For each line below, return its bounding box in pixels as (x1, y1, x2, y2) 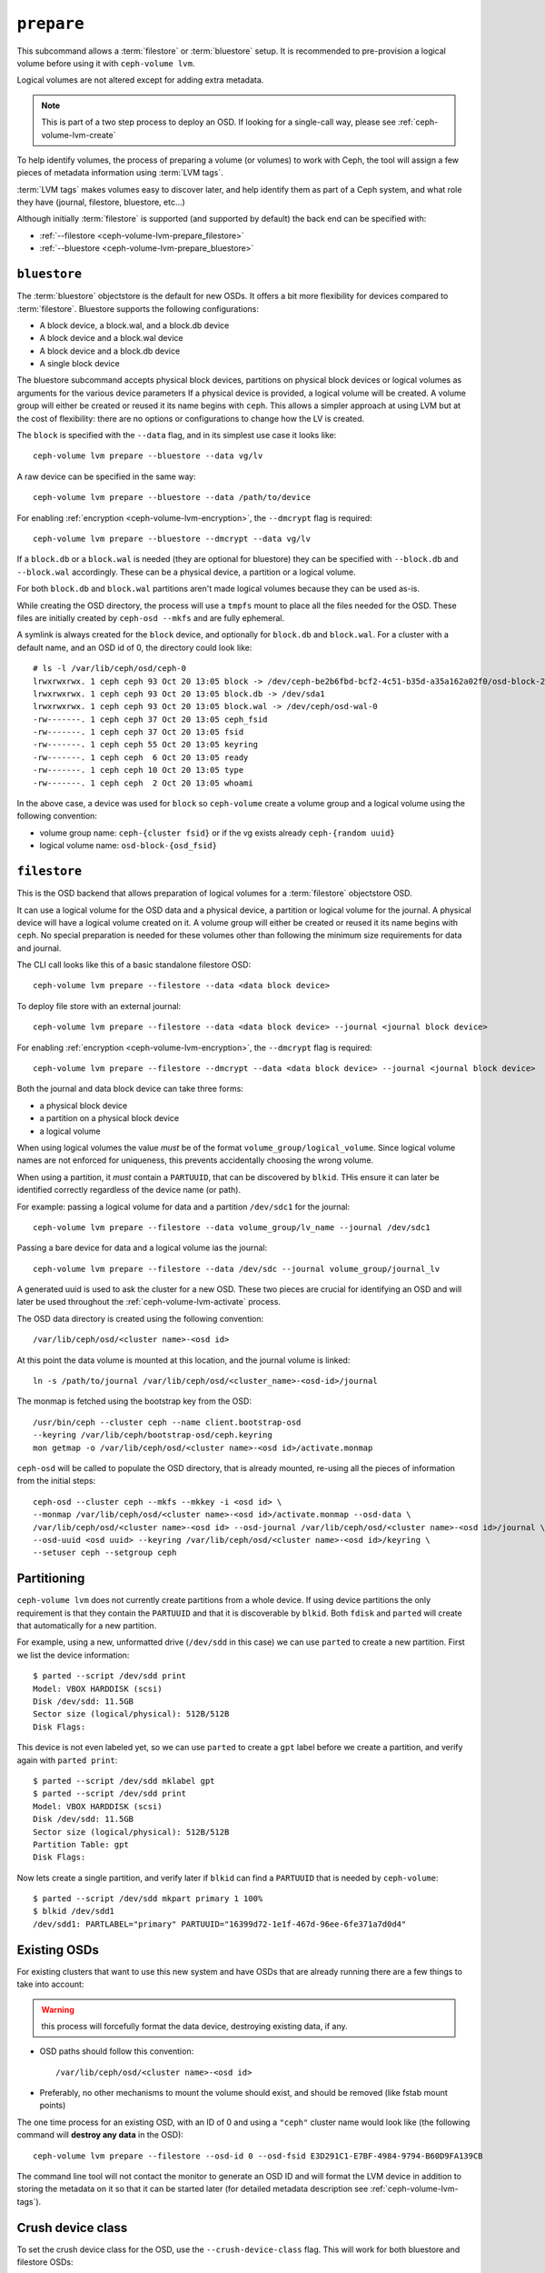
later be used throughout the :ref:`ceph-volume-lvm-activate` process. (16, 1297, 282, 1307)
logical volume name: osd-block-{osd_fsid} (39, 840, 218, 851)
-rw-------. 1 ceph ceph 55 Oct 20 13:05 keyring (33, 739, 259, 750)
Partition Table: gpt (33, 1839, 129, 1849)
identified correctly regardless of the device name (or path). (16, 1185, 241, 1196)
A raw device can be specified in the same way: (16, 471, 196, 482)
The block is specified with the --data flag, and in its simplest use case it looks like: (16, 430, 337, 441)
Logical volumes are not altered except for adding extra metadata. (16, 75, 264, 85)
